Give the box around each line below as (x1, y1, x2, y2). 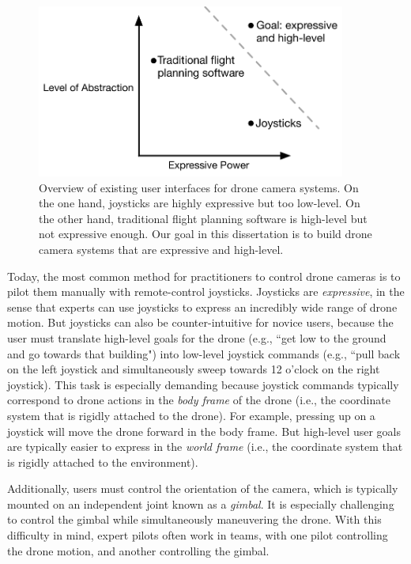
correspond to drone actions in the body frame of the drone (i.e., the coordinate (7, 392, 390, 408)
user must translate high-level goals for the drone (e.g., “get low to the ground (7, 329, 386, 346)
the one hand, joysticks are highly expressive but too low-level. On (39, 195, 360, 211)
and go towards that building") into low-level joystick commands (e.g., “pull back (7, 345, 401, 361)
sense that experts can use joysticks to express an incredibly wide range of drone (7, 298, 398, 315)
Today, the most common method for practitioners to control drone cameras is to (7, 267, 401, 284)
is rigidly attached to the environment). (7, 453, 198, 470)
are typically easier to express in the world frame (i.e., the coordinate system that (7, 438, 403, 455)
